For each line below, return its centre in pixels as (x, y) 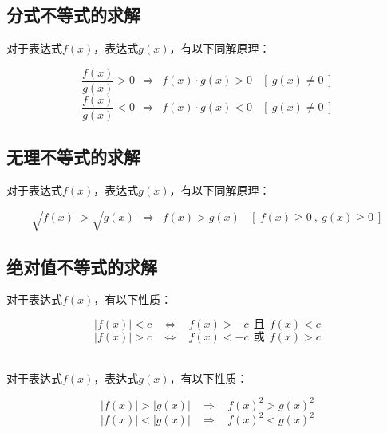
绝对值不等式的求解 (82, 266)
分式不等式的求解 (73, 15)
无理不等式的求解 (73, 157)
